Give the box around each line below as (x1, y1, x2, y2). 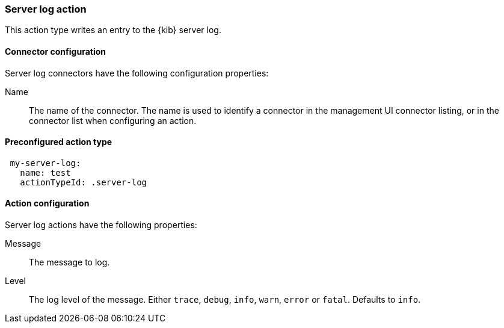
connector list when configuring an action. (29, 115, 197, 126)
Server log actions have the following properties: (5, 220, 197, 231)
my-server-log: (10, 158, 81, 168)
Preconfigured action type (5, 137, 112, 147)
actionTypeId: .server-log (20, 177, 147, 187)
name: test (20, 167, 71, 178)
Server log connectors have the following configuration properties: (5, 67, 269, 78)
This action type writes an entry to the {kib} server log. (5, 25, 221, 36)
